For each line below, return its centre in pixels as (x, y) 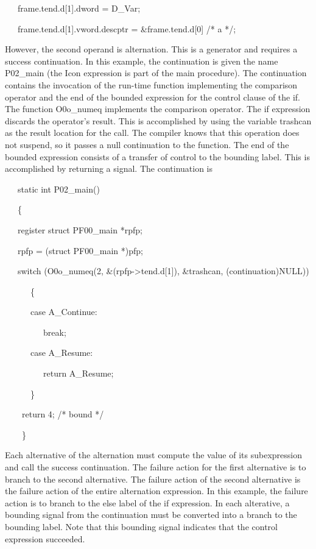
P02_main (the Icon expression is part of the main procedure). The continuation (156, 73)
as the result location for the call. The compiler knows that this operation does (152, 133)
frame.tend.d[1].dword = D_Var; (79, 8)
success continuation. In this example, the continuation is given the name (142, 61)
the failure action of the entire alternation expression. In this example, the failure (156, 491)
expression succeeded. (45, 538)
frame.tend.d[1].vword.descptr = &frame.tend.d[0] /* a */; (127, 28)
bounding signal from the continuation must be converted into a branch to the (151, 515)
